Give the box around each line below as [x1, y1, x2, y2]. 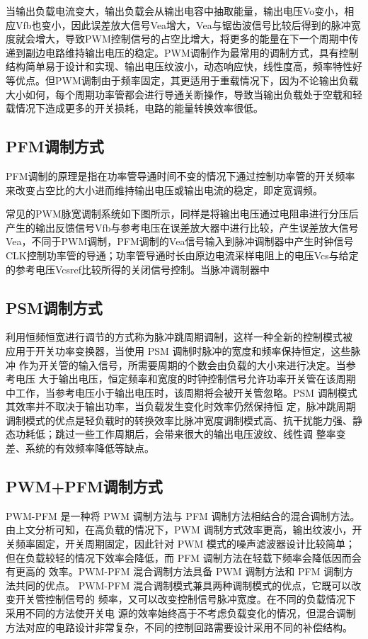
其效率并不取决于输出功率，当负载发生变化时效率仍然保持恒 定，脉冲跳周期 [6, 399, 356, 414]
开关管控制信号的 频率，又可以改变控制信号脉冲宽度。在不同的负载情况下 [15, 592, 356, 606]
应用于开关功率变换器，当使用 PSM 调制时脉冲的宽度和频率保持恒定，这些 [6, 343, 351, 358]
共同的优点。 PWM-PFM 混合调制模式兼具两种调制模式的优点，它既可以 [15, 577, 352, 592]
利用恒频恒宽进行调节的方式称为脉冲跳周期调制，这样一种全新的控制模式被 [6, 329, 352, 344]
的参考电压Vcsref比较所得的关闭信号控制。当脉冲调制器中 [6, 261, 270, 276]
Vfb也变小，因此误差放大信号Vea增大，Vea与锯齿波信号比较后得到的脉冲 [15, 17, 351, 32]
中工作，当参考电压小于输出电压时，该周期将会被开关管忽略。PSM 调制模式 [6, 385, 357, 400]
